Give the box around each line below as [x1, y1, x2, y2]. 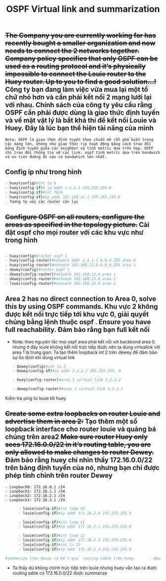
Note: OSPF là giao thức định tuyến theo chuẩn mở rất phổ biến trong [5, 137, 154, 142]
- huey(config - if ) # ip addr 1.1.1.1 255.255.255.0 [5, 185, 112, 191]
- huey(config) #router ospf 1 [5, 253, 68, 258]
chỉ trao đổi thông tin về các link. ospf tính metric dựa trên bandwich [5, 150, 161, 155]
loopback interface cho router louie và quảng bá [5, 425, 157, 433]
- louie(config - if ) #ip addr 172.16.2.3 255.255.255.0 [18, 547, 132, 552]
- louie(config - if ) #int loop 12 [18, 533, 85, 538]
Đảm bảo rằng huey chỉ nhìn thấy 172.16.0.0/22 [5, 456, 153, 464]
